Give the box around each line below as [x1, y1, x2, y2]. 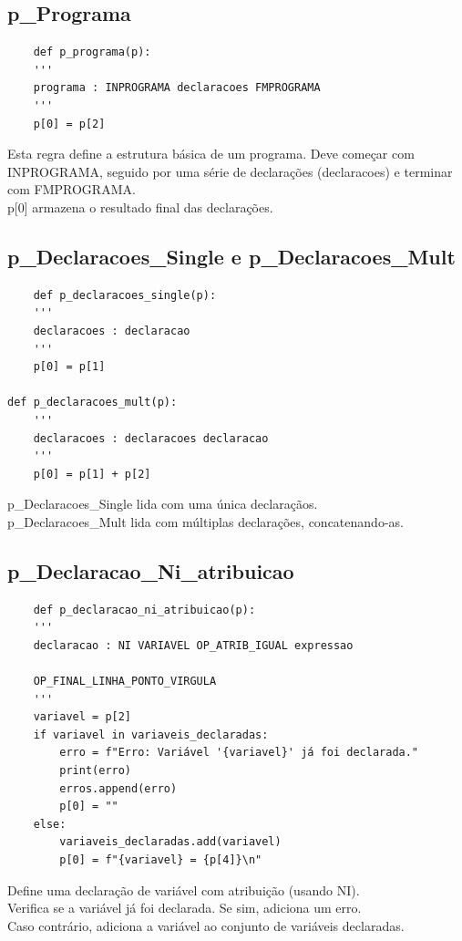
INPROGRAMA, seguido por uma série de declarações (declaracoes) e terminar [7, 161, 453, 181]
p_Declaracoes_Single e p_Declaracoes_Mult [7, 242, 456, 270]
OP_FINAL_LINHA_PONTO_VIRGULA [33, 675, 217, 688]
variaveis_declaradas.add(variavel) [59, 835, 282, 849]
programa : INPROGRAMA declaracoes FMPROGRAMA [33, 81, 321, 95]
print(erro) [59, 764, 132, 778]
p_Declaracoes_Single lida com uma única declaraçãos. [7, 494, 318, 513]
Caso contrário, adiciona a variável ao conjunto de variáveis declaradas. [7, 915, 405, 935]
